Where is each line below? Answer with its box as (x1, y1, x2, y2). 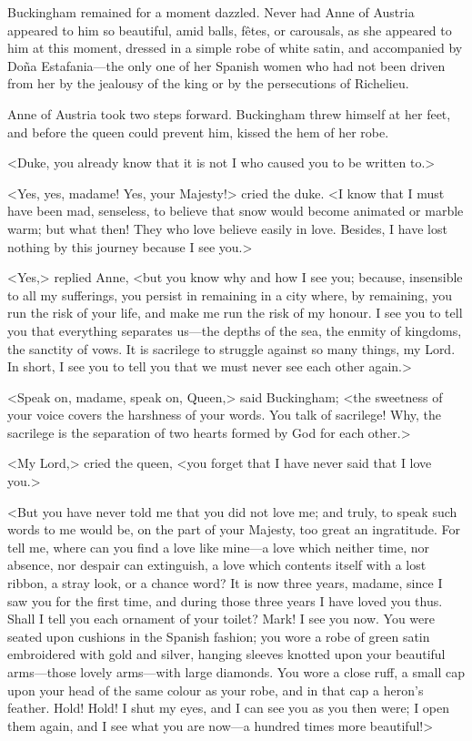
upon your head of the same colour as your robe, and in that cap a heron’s (7, 680, 424, 699)
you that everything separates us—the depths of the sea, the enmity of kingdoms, (7, 320, 462, 340)
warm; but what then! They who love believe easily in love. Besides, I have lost (7, 218, 447, 238)
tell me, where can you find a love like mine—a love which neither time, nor (7, 537, 430, 556)
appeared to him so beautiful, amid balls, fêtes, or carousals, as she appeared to (7, 20, 452, 39)
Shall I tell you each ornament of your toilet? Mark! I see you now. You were (7, 609, 435, 628)
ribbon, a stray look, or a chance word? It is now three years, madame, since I (7, 574, 443, 593)
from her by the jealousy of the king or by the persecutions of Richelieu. (7, 74, 409, 93)
